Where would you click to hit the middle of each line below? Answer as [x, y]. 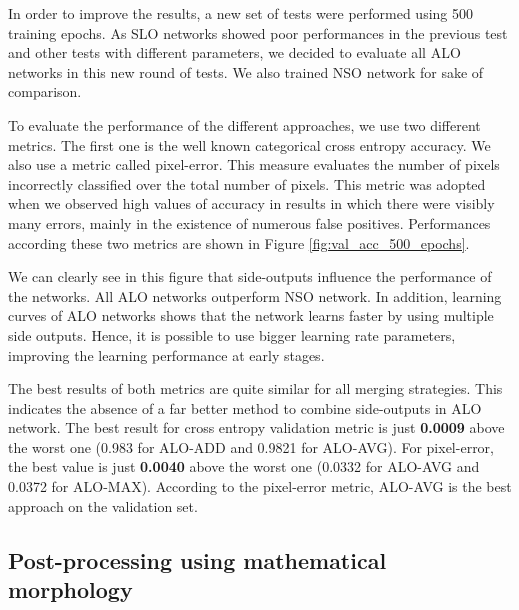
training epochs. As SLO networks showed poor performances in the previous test [258, 32]
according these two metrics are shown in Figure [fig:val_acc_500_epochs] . [239, 242]
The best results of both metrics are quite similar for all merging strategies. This [255, 388]
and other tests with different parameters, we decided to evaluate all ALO [234, 52]
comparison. [45, 91]
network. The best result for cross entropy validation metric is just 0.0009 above [256, 427]
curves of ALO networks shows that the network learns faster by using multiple [251, 315]
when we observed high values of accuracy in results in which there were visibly [251, 203]
